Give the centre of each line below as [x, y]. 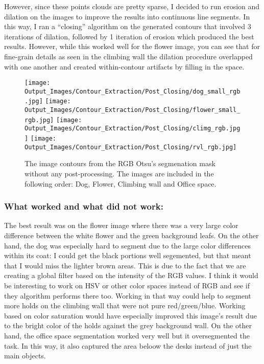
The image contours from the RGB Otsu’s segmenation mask [120, 163]
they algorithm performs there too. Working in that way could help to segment [128, 295]
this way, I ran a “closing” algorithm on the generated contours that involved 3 [128, 26]
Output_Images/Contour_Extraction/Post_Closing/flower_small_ [133, 110]
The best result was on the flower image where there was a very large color [121, 225]
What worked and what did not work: [84, 206]
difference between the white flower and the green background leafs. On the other [131, 235]
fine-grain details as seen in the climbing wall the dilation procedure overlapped [128, 56]
